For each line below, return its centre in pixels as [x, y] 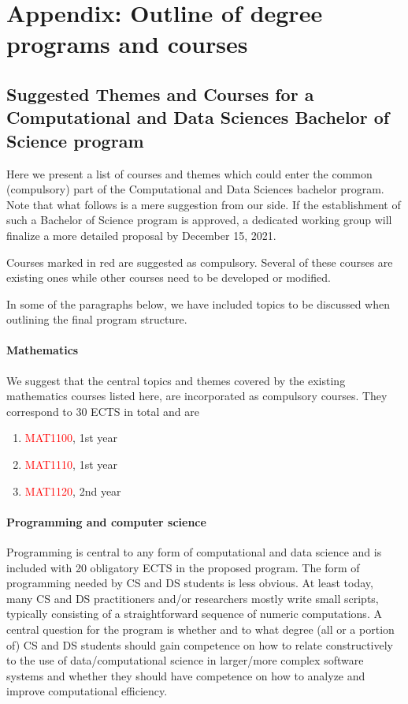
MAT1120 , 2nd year [73, 491]
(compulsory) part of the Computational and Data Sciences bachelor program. [195, 189]
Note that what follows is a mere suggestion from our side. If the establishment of [204, 204]
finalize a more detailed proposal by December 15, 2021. [141, 235]
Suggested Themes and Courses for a [160, 94]
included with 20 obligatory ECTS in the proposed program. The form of [183, 567]
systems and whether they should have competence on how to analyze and [186, 675]
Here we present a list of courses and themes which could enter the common [189, 173]
